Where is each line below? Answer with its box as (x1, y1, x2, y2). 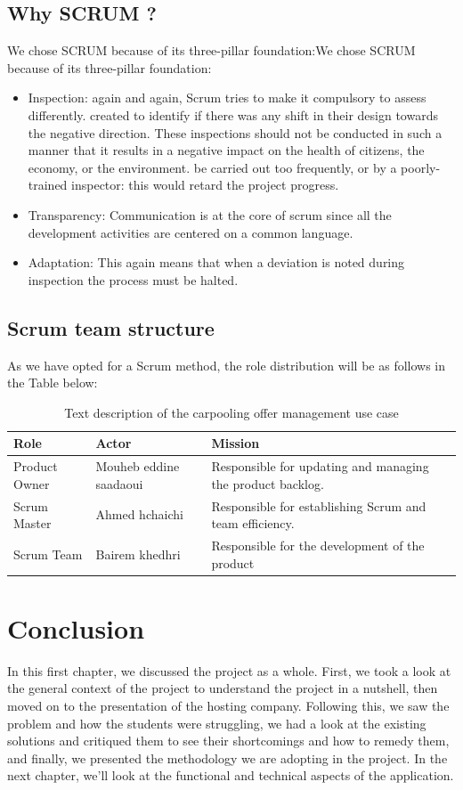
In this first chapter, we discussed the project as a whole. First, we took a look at (7, 661, 451, 680)
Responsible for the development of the (211, 536, 425, 555)
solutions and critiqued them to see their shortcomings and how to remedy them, (7, 731, 450, 750)
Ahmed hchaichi (95, 505, 183, 524)
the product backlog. (211, 474, 324, 493)
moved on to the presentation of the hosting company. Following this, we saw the (7, 696, 450, 715)
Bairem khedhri (95, 544, 181, 563)
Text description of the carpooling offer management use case (64, 403, 399, 421)
